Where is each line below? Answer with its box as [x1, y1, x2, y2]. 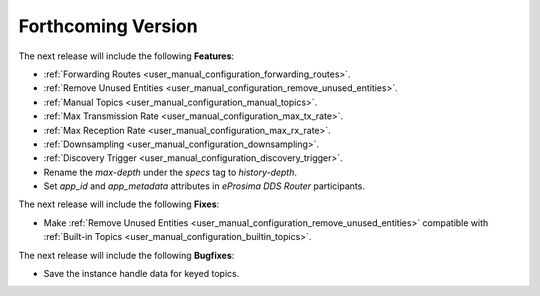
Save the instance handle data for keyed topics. [43, 268, 240, 280]
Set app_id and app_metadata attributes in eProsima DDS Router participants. [43, 180, 365, 192]
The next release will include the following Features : [18, 50, 235, 62]
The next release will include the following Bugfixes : [18, 249, 235, 261]
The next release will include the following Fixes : [18, 198, 220, 210]
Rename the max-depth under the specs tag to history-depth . [43, 166, 298, 178]
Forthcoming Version [18, 15, 199, 37]
